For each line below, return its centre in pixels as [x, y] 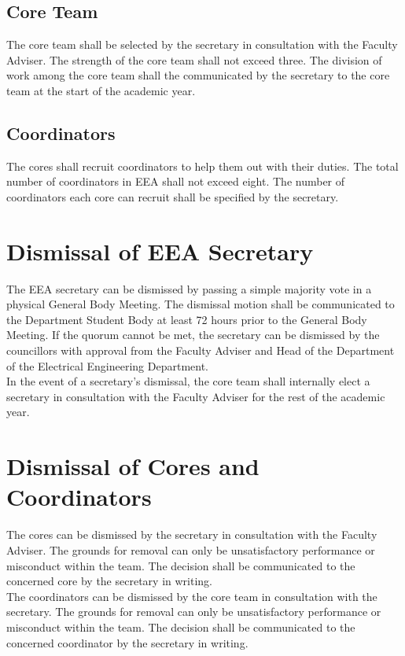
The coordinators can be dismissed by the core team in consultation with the [192, 596]
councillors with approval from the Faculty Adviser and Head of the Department [201, 350]
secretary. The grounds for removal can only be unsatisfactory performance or [194, 612]
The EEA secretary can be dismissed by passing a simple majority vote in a [189, 288]
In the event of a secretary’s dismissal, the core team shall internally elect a [188, 381]
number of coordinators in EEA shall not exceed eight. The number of [176, 181]
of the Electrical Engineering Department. [107, 365]
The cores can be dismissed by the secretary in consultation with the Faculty [192, 534]
